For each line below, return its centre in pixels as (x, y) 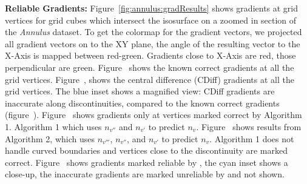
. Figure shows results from (249, 126)
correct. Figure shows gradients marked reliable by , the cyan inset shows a (147, 162)
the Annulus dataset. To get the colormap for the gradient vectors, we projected (153, 32)
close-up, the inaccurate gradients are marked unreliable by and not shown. (145, 174)
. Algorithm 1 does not (252, 138)
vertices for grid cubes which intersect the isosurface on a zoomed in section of (151, 20)
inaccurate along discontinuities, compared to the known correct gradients (142, 103)
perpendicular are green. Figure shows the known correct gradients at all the (150, 67)
